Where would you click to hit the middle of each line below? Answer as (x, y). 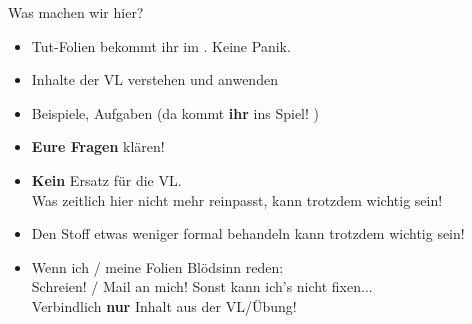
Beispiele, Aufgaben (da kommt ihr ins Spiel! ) (175, 112)
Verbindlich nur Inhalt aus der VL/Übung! (164, 305)
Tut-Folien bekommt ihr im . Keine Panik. (161, 45)
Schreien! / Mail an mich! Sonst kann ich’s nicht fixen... (202, 286)
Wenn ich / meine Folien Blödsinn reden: (157, 266)
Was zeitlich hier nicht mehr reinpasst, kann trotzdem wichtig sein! (237, 199)
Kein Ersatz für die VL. (106, 179)
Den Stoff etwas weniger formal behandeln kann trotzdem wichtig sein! (248, 233)
